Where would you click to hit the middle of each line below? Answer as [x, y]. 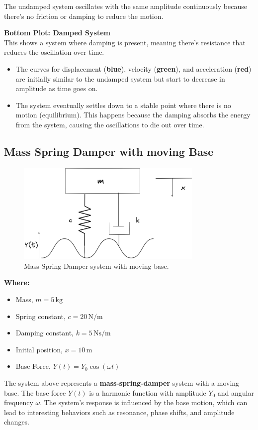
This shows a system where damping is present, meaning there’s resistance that [125, 42]
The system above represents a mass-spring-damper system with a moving [122, 382]
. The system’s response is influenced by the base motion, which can [144, 402]
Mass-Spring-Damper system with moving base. [96, 266]
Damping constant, [44, 333]
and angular [236, 392]
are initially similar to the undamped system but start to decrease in [120, 78]
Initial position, [39, 349]
